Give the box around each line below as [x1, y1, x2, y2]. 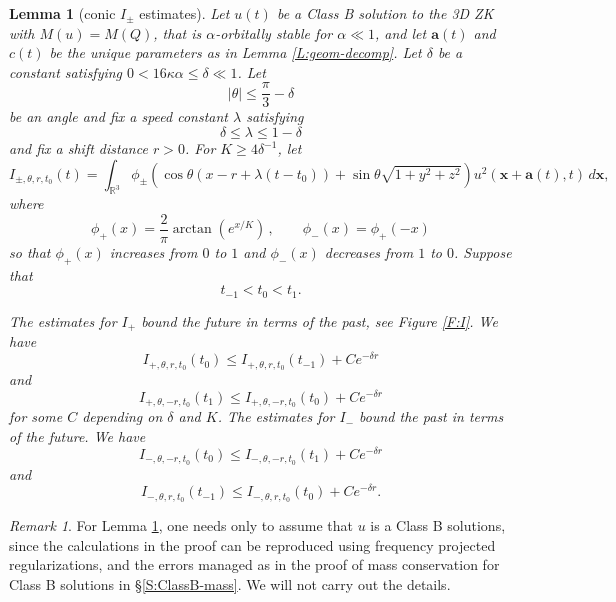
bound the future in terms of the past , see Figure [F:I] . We [141, 310, 498, 331]
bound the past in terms [359, 406, 504, 427]
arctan [172, 222, 212, 237]
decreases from [324, 242, 414, 263]
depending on [82, 406, 163, 427]
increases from [109, 242, 198, 263]
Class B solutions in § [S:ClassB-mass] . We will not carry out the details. [9, 573, 451, 594]
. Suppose [454, 242, 512, 263]
